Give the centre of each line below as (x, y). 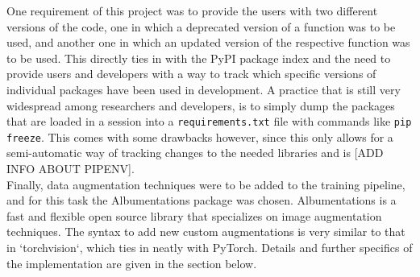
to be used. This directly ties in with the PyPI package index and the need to (199, 58)
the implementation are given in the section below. (132, 263)
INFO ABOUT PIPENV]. (71, 169)
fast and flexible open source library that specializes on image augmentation (194, 215)
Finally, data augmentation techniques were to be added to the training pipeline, (206, 184)
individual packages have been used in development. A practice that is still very (204, 89)
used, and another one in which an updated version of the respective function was (208, 42)
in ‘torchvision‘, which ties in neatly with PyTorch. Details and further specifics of (210, 248)
